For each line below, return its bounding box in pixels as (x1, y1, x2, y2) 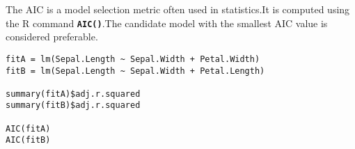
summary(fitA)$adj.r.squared (6, 88, 141, 99)
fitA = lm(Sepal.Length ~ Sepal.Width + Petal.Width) (6, 54, 260, 64)
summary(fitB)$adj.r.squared (6, 100, 141, 111)
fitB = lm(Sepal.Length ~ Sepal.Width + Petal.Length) (6, 65, 265, 76)
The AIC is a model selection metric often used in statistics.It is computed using (6, 2, 350, 16)
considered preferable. (6, 29, 98, 44)
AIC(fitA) (6, 123, 51, 134)
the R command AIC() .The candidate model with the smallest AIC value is (6, 15, 328, 30)
